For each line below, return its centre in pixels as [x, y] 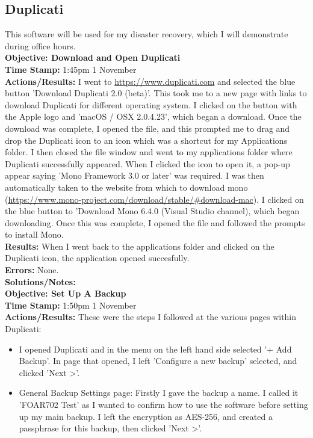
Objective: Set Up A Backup [66, 293]
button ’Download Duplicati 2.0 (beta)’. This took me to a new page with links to [156, 93]
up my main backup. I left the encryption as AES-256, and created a [146, 416]
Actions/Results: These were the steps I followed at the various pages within [151, 317]
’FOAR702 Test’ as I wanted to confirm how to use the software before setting [163, 405]
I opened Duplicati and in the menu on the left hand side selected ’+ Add [155, 349]
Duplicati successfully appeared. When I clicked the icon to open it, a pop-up [147, 163]
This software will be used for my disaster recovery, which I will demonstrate [147, 34]
